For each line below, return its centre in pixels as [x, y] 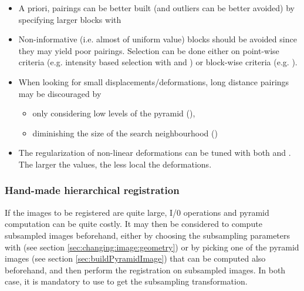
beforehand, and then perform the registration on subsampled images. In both [145, 270]
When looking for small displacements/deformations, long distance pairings [154, 81]
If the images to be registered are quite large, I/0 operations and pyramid [137, 212]
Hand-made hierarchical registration [92, 190]
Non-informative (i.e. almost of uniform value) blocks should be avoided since [158, 39]
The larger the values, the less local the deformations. [115, 164]
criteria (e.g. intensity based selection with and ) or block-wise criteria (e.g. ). [158, 62]
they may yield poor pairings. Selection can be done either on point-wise [149, 50]
